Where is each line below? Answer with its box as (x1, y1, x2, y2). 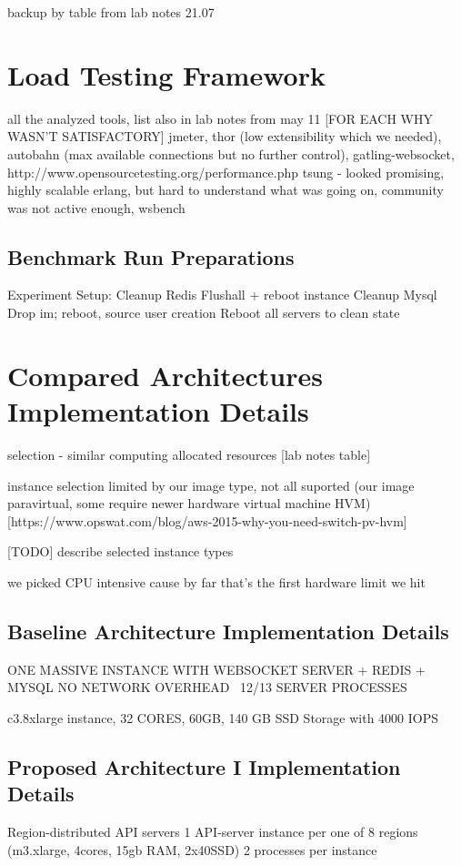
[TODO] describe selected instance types (7, 542, 234, 561)
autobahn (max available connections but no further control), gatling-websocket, (7, 144, 455, 163)
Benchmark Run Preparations (7, 242, 295, 270)
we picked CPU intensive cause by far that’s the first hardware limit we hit (7, 572, 426, 591)
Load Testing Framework (7, 56, 326, 93)
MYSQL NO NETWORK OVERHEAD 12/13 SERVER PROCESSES (7, 678, 407, 697)
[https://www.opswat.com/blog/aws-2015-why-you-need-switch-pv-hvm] (7, 511, 407, 530)
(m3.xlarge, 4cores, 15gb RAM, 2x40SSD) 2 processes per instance (7, 840, 377, 859)
